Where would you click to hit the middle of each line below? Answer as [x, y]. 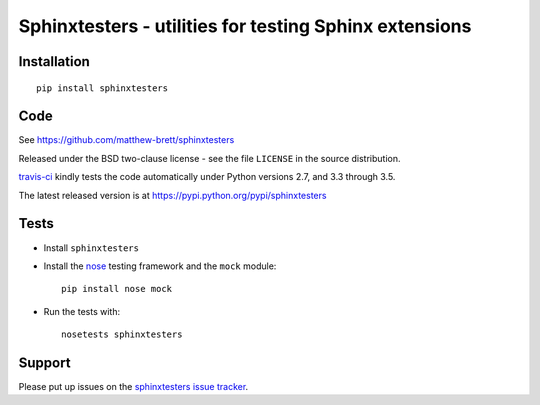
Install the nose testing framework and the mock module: [160, 266]
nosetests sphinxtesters [122, 334]
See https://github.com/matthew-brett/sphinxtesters [126, 140]
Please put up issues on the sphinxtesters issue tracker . [133, 387]
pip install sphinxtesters [102, 88]
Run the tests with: [81, 311]
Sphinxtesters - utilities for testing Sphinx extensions [245, 26]
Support [44, 362]
